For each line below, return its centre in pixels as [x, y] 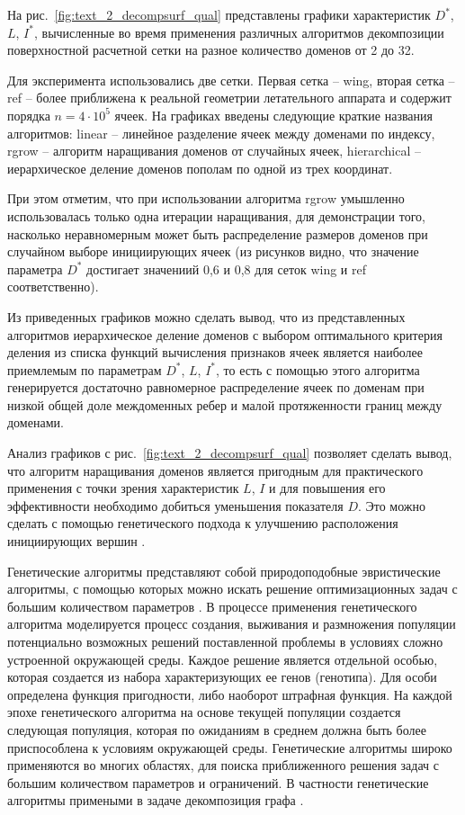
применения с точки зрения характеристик [123, 488]
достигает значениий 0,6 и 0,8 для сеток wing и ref [226, 269]
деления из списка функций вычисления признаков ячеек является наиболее [215, 352]
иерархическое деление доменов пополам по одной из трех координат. [200, 168]
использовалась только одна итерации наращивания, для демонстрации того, [216, 215]
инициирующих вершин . [76, 541]
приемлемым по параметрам [85, 369]
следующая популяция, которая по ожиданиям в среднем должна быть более [217, 729]
